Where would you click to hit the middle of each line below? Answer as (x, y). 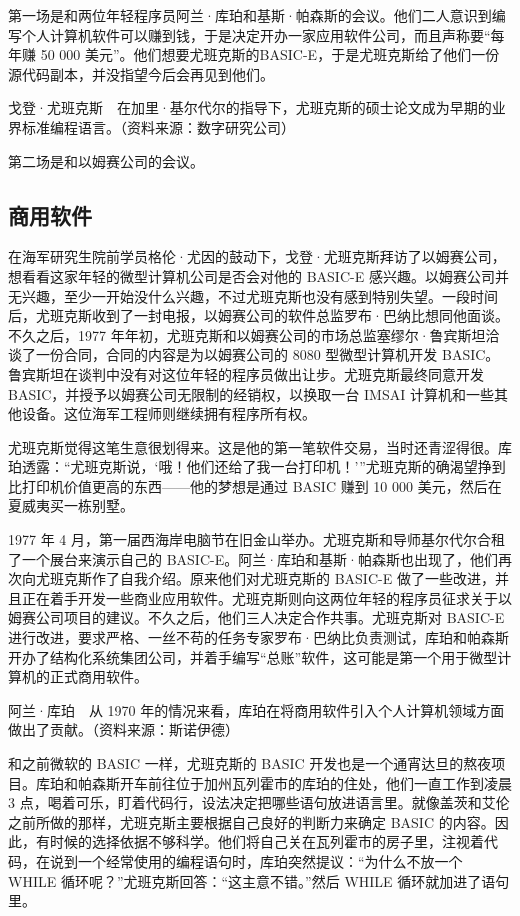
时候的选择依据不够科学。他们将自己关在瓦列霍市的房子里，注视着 (266, 841)
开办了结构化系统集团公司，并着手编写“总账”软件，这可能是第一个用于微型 (253, 656)
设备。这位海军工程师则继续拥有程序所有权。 (168, 413)
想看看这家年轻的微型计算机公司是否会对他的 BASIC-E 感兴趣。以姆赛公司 (251, 275)
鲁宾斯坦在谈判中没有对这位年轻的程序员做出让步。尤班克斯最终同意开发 (246, 373)
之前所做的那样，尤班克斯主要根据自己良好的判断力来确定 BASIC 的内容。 (251, 821)
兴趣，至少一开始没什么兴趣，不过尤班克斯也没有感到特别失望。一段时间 (259, 295)
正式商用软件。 (98, 676)
